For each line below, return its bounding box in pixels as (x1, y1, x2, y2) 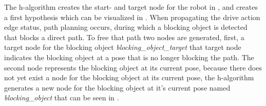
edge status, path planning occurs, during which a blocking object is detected (4, 22, 248, 32)
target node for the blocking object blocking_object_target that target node (4, 42, 241, 52)
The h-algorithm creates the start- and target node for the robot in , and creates (4, 2, 258, 12)
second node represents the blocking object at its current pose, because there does (4, 62, 262, 73)
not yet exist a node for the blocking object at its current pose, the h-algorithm (4, 72, 254, 83)
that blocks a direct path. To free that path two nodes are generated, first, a (4, 31, 244, 42)
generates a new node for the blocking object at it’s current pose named (4, 82, 231, 93)
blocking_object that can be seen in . (4, 92, 119, 103)
